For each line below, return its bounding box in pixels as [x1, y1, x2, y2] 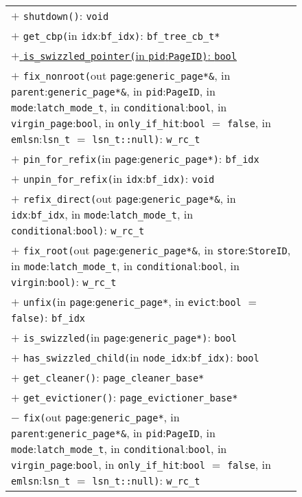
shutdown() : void [23, 8, 109, 23]
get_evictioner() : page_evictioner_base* [23, 389, 238, 405]
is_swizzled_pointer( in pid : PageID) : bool [23, 47, 237, 63]
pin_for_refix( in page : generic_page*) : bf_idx [23, 151, 259, 166]
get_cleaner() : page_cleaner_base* [23, 369, 205, 385]
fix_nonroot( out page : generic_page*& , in [23, 67, 231, 83]
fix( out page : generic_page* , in [23, 409, 180, 425]
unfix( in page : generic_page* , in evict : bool [23, 294, 242, 309]
